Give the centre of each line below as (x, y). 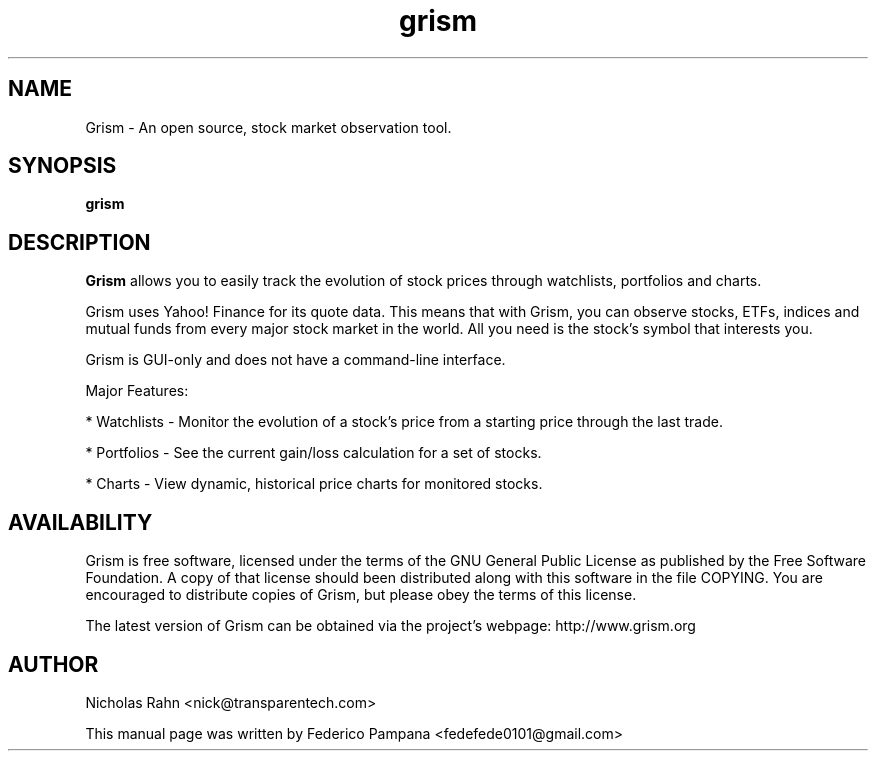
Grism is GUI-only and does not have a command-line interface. (295, 360)
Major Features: (137, 391)
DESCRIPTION (79, 242)
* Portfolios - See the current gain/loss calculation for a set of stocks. (313, 453)
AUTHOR (53, 664)
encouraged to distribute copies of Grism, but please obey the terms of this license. (361, 595)
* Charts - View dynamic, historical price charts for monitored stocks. (314, 484)
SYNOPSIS (62, 166)
